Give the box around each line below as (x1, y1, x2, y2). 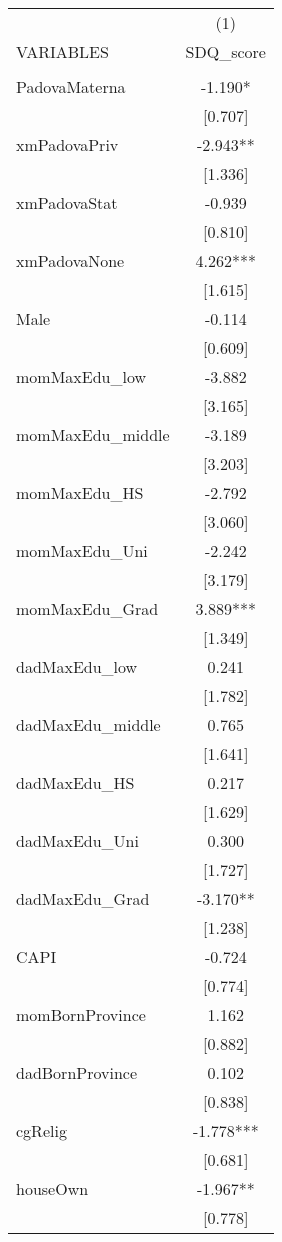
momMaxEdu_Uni (16, 539, 148, 562)
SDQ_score (185, 40, 266, 63)
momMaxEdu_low (16, 365, 147, 388)
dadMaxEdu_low (16, 655, 138, 678)
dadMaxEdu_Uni (16, 829, 139, 852)
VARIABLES (16, 40, 109, 63)
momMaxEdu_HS (16, 481, 144, 504)
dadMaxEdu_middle (16, 713, 161, 736)
